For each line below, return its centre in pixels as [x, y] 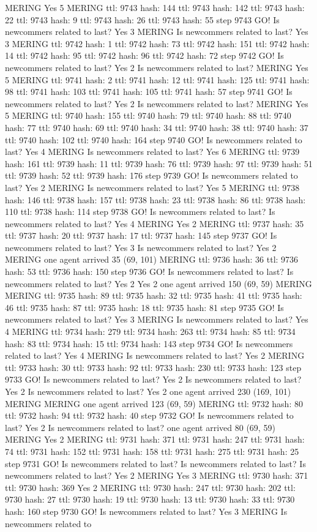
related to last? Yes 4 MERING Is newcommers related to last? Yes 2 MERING [155, 355]
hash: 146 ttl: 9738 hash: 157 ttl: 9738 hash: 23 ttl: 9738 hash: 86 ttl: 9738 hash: [155, 199]
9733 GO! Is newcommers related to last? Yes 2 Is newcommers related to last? [153, 379]
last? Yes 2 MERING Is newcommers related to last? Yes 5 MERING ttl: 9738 [152, 187]
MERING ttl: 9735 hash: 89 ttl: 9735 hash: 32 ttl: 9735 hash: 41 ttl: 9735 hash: [154, 295]
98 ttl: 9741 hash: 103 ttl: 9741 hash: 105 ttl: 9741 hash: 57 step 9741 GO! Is [149, 92]
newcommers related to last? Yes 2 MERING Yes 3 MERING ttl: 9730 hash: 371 [157, 475]
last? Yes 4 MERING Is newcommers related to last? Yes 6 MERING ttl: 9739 [152, 152]
